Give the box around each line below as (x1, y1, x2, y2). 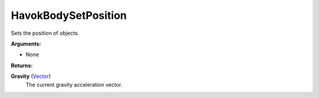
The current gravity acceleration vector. (25, 81, 122, 88)
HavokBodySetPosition (11, 9, 127, 22)
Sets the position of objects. (11, 30, 80, 37)
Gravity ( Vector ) (11, 73, 51, 80)
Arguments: (11, 40, 41, 47)
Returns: (11, 62, 33, 69)
